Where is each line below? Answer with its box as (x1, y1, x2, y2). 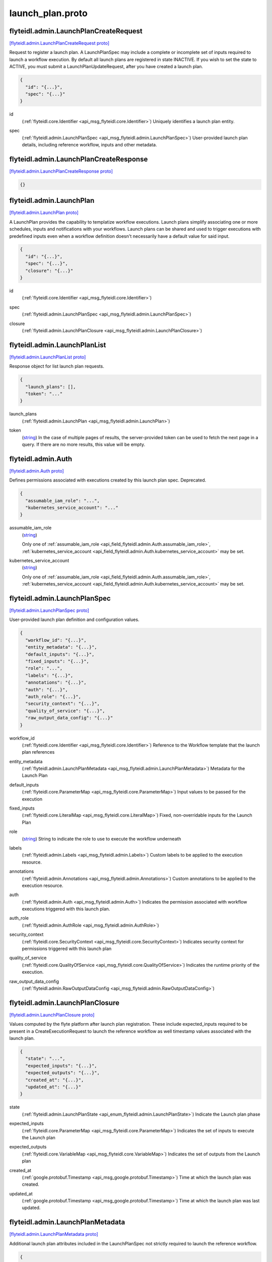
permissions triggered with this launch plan (22, 945, 112, 952)
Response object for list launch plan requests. (9, 363, 104, 370)
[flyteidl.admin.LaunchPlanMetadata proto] (9, 1231, 98, 1237)
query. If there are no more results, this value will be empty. (22, 441, 146, 447)
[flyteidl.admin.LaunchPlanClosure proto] (9, 1012, 95, 1018)
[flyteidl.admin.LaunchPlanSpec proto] (9, 607, 89, 613)
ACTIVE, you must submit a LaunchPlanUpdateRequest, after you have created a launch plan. (9, 64, 203, 70)
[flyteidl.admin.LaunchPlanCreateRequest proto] (9, 40, 109, 46)
